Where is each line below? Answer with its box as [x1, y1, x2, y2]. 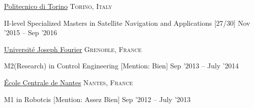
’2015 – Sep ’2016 [4, 27, 57, 38]
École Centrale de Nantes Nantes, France [4, 77, 133, 87]
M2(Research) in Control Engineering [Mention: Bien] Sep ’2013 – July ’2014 [4, 60, 239, 71]
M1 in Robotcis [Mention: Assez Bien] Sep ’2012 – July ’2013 [4, 94, 191, 104]
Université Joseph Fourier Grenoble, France [4, 44, 141, 54]
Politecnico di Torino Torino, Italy [4, 1, 113, 11]
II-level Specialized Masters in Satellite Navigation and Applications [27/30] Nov [4, 17, 251, 28]
